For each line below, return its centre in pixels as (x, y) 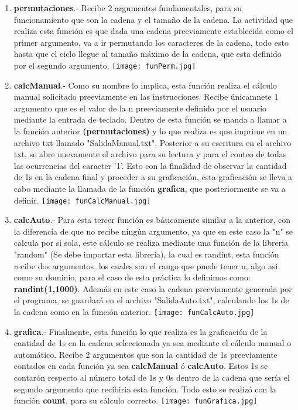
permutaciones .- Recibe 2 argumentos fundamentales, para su (128, 8)
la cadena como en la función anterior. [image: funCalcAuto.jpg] (134, 311)
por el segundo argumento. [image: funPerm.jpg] (105, 65)
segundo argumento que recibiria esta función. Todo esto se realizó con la (145, 389)
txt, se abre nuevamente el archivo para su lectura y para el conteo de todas (150, 154)
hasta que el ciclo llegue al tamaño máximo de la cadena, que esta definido (148, 54)
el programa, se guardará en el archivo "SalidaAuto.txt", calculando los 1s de (151, 300)
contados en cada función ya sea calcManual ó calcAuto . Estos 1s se (141, 366)
